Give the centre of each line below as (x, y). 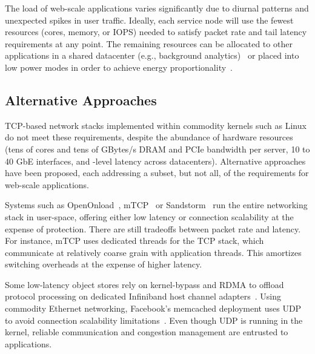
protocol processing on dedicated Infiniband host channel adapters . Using (143, 296)
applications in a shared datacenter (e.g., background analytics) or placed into (152, 55)
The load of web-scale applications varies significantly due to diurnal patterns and (157, 8)
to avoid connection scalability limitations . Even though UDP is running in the (154, 320)
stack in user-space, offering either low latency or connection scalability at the (149, 216)
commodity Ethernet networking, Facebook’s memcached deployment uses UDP (153, 308)
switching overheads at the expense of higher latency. (104, 264)
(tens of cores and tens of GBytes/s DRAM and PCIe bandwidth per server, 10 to (157, 149)
